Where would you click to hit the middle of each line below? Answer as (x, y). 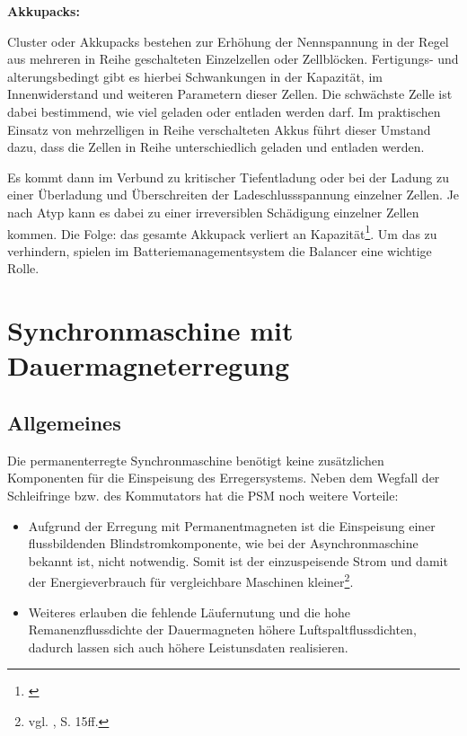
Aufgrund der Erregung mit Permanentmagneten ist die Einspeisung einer (232, 525)
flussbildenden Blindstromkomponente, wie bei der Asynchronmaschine (223, 543)
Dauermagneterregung (149, 365)
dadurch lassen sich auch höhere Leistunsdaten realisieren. (188, 647)
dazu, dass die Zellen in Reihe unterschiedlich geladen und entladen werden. (216, 147)
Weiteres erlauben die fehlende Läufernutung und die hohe (189, 612)
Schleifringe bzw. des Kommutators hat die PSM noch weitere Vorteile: (203, 495)
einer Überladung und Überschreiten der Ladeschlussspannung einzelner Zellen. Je (233, 195)
